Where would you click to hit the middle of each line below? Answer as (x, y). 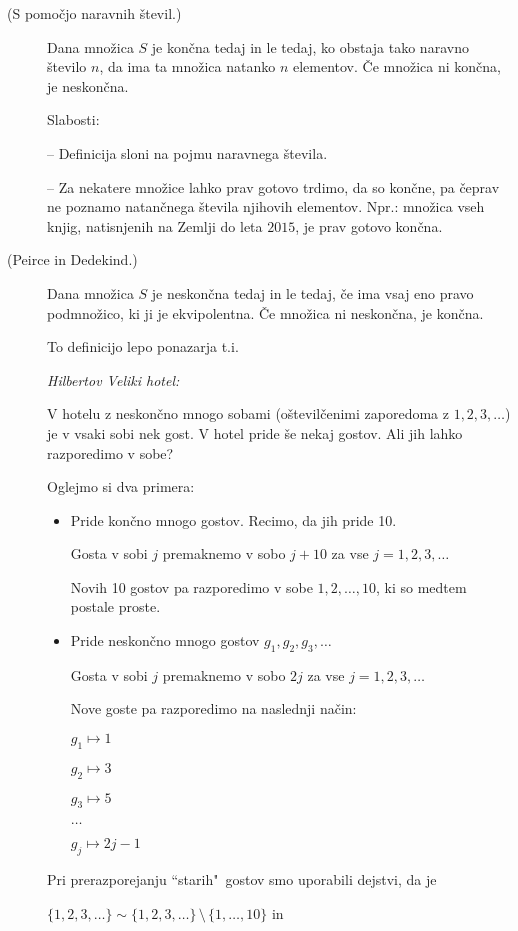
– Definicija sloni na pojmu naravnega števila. (187, 152)
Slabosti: (73, 119)
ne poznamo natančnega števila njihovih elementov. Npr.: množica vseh (266, 206)
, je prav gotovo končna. (369, 225)
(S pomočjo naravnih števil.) (94, 13)
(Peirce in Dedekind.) (72, 259)
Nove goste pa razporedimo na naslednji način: (213, 708)
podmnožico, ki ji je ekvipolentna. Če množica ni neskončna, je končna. (265, 312)
